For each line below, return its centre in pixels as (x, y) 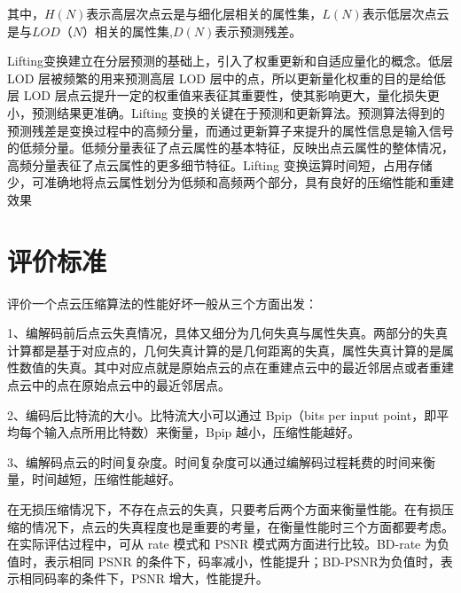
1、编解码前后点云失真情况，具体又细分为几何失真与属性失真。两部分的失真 (227, 333)
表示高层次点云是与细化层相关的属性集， (204, 13)
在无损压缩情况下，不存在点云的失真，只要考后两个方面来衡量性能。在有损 (224, 509)
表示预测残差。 (258, 31)
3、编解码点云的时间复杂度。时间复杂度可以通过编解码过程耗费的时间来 (215, 461)
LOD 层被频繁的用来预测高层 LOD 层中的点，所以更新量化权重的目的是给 (220, 78)
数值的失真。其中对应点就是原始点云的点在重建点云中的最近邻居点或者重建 (236, 367)
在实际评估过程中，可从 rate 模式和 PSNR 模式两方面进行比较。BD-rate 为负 (228, 544)
